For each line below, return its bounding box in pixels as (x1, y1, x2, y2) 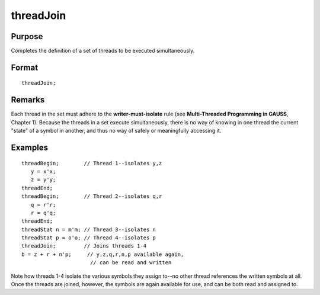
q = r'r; (30, 201, 56, 208)
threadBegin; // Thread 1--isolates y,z (21, 160, 162, 166)
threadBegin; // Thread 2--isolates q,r (21, 193, 162, 200)
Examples (11, 142, 49, 152)
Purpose (11, 31, 43, 41)
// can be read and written (89, 259, 172, 266)
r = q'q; (30, 209, 56, 216)
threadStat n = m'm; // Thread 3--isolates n (21, 226, 156, 233)
